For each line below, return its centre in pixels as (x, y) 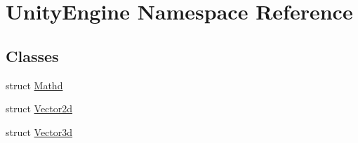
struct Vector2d (39, 108)
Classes (32, 55)
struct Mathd (34, 85)
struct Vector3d (39, 131)
